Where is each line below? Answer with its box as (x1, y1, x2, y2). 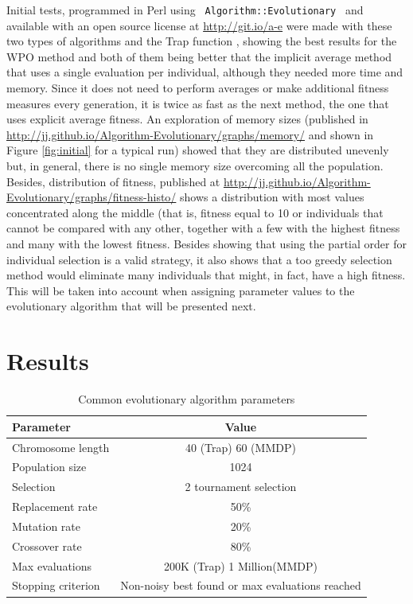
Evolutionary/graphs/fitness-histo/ (6, 189, 177, 205)
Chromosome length (12, 438, 110, 455)
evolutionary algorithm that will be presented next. (6, 298, 256, 314)
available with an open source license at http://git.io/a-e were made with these (6, 17, 392, 33)
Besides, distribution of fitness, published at (6, 173, 220, 189)
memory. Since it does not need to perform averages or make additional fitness (6, 80, 389, 96)
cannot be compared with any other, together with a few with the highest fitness (6, 220, 400, 236)
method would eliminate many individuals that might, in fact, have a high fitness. (6, 267, 406, 283)
